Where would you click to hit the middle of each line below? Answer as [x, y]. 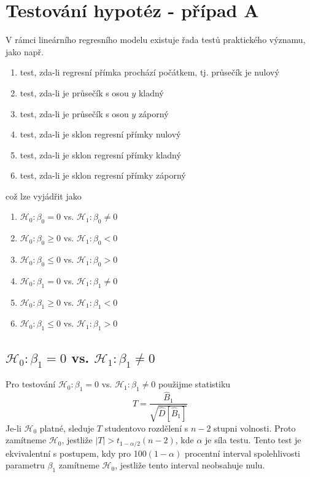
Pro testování [31, 384]
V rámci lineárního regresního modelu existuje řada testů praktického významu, [156, 40]
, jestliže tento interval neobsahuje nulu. [190, 465]
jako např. [25, 51]
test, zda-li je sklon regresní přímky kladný [100, 154]
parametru [25, 465]
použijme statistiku [194, 384]
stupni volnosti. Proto [255, 428]
